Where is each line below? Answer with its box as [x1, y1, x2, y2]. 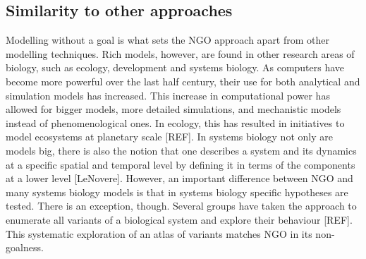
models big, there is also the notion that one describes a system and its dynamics [6, 143, 357, 157]
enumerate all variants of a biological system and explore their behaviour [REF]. [6, 212, 353, 227]
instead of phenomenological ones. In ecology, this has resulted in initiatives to [6, 115, 345, 130]
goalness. [6, 240, 44, 255]
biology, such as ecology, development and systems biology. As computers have [6, 60, 345, 75]
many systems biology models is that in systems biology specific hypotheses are [6, 184, 348, 199]
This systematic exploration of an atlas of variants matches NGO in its [6, 226, 312, 241]
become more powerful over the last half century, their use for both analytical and [6, 73, 360, 88]
